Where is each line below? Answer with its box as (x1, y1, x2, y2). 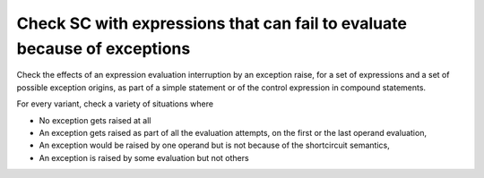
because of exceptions (16, 38, 191, 58)
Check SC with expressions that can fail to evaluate (16, 13, 408, 33)
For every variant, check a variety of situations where (16, 98, 214, 109)
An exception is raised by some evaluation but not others (39, 152, 250, 163)
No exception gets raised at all (39, 114, 151, 125)
